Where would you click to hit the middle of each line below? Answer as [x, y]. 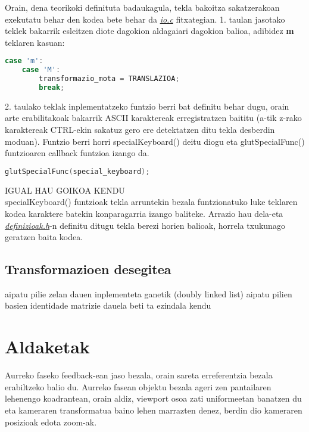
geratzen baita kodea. [44, 237]
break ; [52, 88]
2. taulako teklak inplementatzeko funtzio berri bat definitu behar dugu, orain [147, 106]
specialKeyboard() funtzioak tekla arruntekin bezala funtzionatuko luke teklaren [151, 202]
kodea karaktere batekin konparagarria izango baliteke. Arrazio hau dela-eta [144, 213]
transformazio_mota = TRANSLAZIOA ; [109, 79]
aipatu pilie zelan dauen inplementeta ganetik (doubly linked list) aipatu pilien [149, 293]
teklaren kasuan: [35, 42]
